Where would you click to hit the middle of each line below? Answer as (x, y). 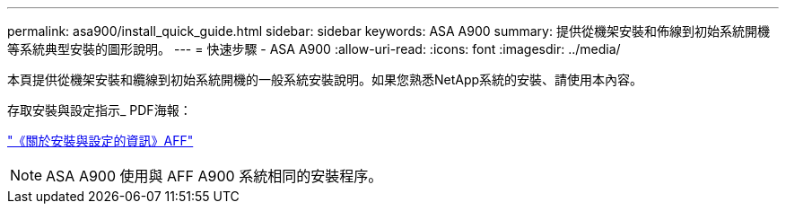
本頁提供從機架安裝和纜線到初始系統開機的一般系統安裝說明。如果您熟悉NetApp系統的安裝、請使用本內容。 (325, 79)
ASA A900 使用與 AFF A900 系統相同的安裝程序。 (214, 176)
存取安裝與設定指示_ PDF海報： (100, 110)
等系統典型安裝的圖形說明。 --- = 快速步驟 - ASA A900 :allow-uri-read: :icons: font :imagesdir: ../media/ (314, 49)
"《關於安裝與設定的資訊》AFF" (100, 141)
